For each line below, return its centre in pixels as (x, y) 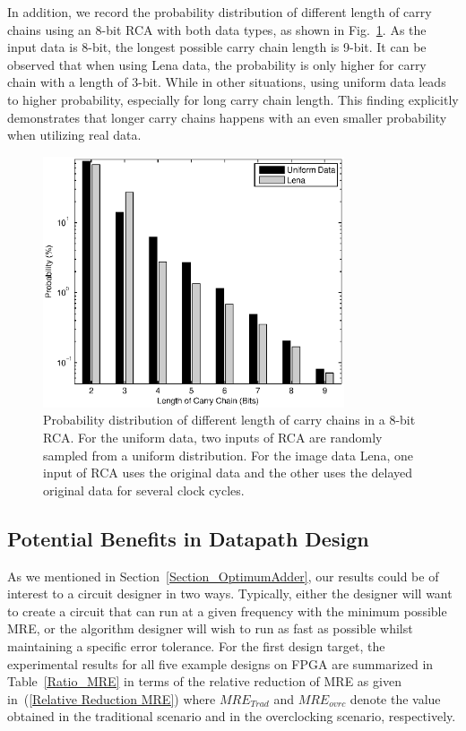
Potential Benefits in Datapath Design (188, 538)
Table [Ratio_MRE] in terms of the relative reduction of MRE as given (204, 681)
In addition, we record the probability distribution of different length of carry (220, 12)
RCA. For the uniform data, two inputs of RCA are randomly (213, 437)
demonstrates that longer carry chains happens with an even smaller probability (227, 117)
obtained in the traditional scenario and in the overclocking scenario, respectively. (232, 716)
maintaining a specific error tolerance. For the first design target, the (196, 645)
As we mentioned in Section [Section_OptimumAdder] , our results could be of (223, 576)
